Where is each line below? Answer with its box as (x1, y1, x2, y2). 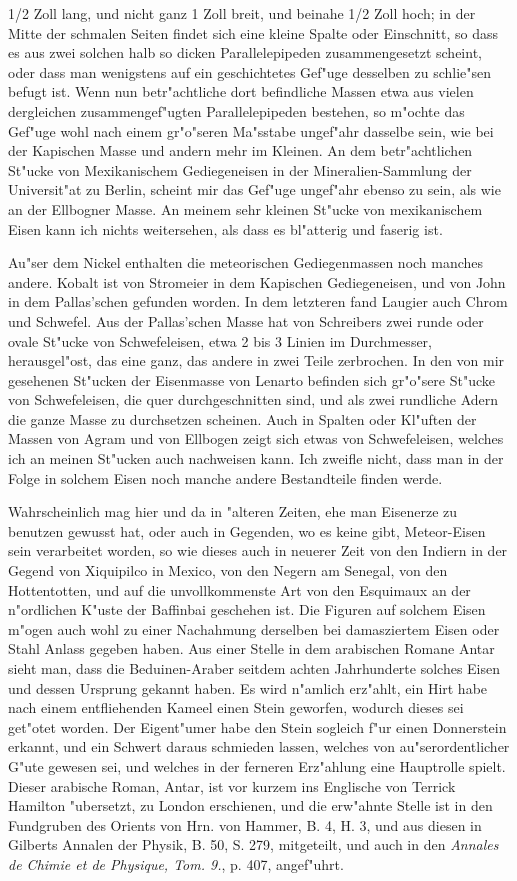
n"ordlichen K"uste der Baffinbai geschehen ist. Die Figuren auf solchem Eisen (8, 599, 486, 620)
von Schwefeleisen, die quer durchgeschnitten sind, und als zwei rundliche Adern (8, 389, 499, 410)
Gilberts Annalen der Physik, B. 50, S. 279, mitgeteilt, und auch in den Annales (8, 834, 499, 855)
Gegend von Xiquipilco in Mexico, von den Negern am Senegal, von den (8, 560, 448, 581)
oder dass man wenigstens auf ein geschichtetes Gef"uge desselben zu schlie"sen (8, 61, 492, 82)
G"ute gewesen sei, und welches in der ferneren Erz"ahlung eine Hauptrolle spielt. (8, 755, 506, 776)
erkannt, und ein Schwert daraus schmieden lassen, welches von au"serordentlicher (8, 736, 510, 757)
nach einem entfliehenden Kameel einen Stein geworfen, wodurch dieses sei (8, 697, 464, 718)
